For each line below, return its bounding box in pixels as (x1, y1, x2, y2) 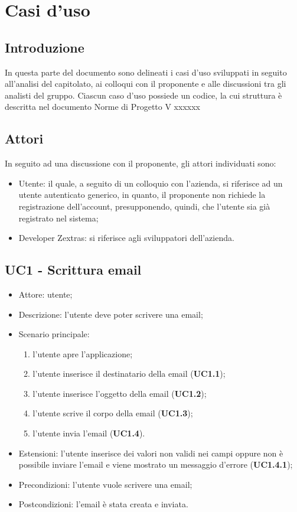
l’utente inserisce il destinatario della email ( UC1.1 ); (32, 367, 226, 380)
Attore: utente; (18, 288, 73, 300)
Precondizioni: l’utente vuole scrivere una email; (18, 478, 192, 490)
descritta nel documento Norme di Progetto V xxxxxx (5, 100, 200, 113)
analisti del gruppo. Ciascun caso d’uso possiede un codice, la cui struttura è (5, 89, 282, 101)
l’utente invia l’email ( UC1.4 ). (32, 427, 145, 439)
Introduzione (5, 38, 84, 56)
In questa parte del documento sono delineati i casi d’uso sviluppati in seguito (5, 66, 287, 78)
